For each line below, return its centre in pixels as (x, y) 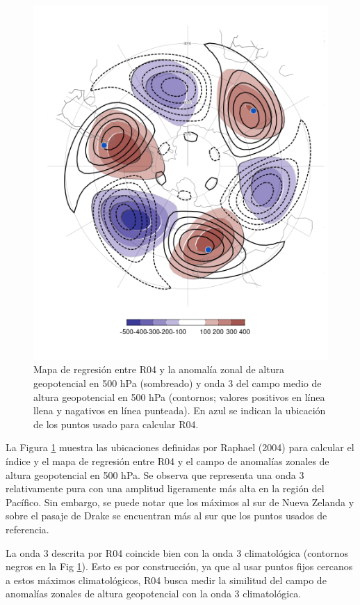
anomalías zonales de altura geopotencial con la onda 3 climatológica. (154, 594)
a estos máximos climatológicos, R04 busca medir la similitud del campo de (166, 580)
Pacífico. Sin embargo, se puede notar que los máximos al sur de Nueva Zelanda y (180, 502)
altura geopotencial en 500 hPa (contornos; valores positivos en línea (179, 396)
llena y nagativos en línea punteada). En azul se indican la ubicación (180, 410)
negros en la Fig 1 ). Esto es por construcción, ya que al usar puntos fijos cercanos (179, 566)
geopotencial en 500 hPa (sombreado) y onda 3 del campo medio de (178, 383)
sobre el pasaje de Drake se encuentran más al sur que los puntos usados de (166, 516)
